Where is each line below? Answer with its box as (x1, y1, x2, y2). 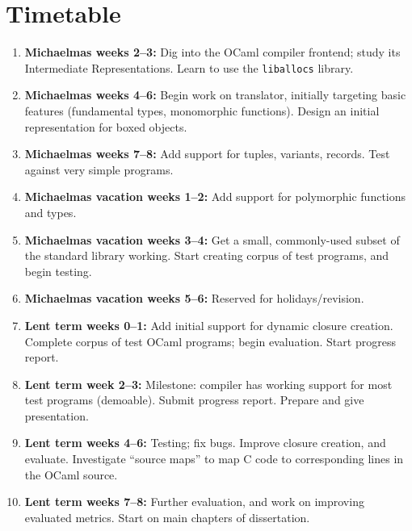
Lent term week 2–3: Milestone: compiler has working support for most (24, 375, 393, 392)
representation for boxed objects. (24, 118, 187, 135)
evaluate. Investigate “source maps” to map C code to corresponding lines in (24, 450, 404, 467)
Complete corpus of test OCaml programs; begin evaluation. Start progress (24, 332, 396, 349)
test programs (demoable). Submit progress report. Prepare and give (24, 391, 364, 408)
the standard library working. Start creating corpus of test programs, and (24, 247, 389, 264)
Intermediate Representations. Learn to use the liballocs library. (24, 59, 354, 76)
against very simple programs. (24, 161, 174, 178)
